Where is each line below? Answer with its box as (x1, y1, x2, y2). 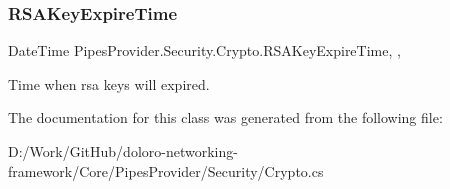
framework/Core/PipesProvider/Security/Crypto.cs (8, 160, 324, 181)
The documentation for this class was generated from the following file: (8, 107, 443, 128)
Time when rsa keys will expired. (8, 73, 210, 94)
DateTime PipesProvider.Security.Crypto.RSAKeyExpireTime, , (8, 40, 401, 61)
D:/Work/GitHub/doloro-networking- (8, 141, 238, 161)
